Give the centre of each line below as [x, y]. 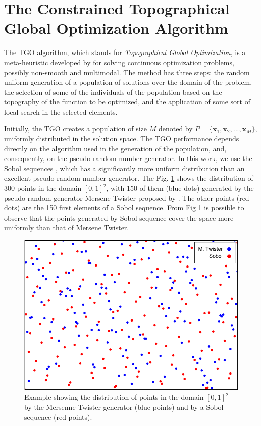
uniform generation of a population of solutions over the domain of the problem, [128, 82]
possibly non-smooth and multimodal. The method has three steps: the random [127, 72]
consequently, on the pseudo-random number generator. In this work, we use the [128, 158]
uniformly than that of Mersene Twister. [67, 227]
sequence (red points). [58, 417]
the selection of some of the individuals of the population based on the [113, 92]
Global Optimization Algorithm [116, 28]
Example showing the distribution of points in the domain [114, 397]
